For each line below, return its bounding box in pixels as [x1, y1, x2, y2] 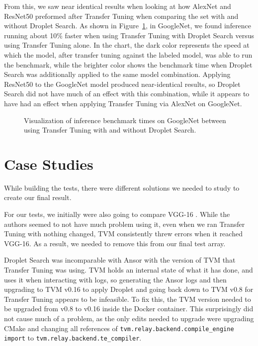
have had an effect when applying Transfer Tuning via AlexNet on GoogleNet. [4, 98, 242, 108]
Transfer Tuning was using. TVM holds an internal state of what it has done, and [4, 265, 253, 275]
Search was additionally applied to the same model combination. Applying [4, 69, 231, 79]
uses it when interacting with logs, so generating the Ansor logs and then [4, 274, 227, 284]
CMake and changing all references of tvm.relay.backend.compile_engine [4, 323, 234, 333]
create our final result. [4, 192, 72, 203]
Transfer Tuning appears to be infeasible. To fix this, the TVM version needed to [4, 293, 251, 304]
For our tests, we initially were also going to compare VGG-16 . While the [4, 209, 230, 219]
